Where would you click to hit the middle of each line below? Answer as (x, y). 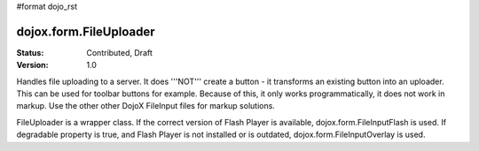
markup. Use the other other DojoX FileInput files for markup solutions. (145, 106)
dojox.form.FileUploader (86, 31)
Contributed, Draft (119, 52)
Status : (30, 52)
